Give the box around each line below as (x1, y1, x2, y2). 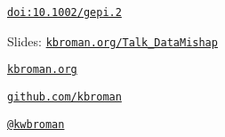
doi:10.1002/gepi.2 (7, 6, 122, 19)
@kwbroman (7, 117, 65, 131)
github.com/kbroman (7, 90, 122, 103)
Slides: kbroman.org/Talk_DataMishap (7, 31, 218, 50)
